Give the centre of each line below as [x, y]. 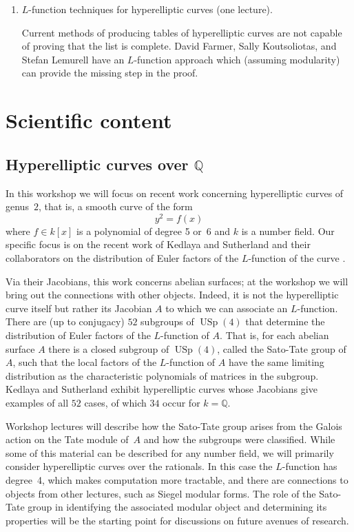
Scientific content [89, 120]
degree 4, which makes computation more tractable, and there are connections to [177, 479]
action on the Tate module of [67, 439]
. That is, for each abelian [274, 335]
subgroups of [167, 321]
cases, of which [115, 402]
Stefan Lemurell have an [73, 59]
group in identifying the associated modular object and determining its [177, 507]
